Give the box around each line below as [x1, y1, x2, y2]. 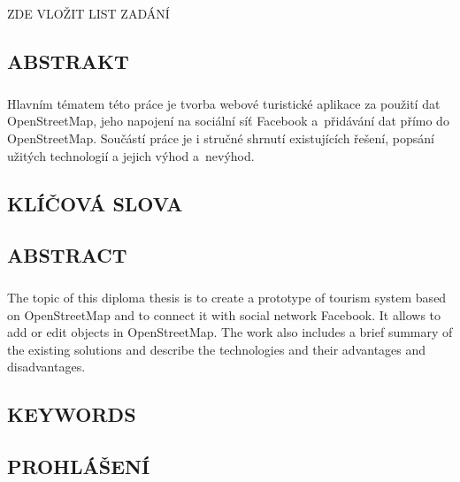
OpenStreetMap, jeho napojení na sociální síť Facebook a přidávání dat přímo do [7, 111, 449, 130]
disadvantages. [7, 357, 86, 376]
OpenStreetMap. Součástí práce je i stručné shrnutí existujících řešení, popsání [7, 128, 434, 147]
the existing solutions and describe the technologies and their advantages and [7, 340, 426, 358]
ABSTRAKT [7, 47, 129, 74]
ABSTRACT [7, 241, 127, 269]
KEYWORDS [7, 401, 136, 428]
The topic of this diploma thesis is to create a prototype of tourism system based [7, 288, 447, 307]
